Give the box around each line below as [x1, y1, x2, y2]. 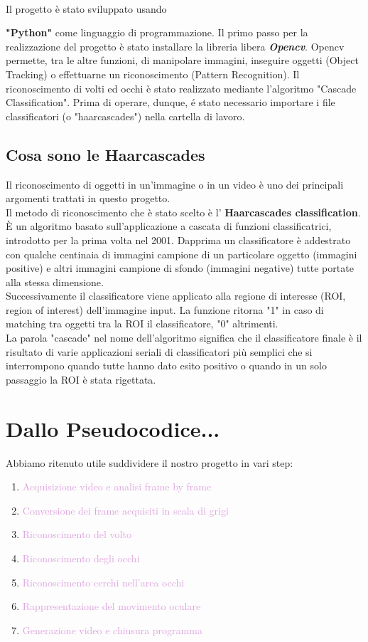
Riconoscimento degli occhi [22, 550, 140, 565]
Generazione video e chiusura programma [22, 622, 202, 637]
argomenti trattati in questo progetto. [6, 191, 171, 206]
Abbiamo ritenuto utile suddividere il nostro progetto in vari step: [6, 455, 293, 470]
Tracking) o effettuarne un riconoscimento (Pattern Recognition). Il [6, 66, 300, 81]
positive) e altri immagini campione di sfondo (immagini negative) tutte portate [6, 261, 354, 275]
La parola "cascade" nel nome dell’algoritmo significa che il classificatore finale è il [6, 330, 362, 345]
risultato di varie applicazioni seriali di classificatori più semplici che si [6, 344, 313, 359]
